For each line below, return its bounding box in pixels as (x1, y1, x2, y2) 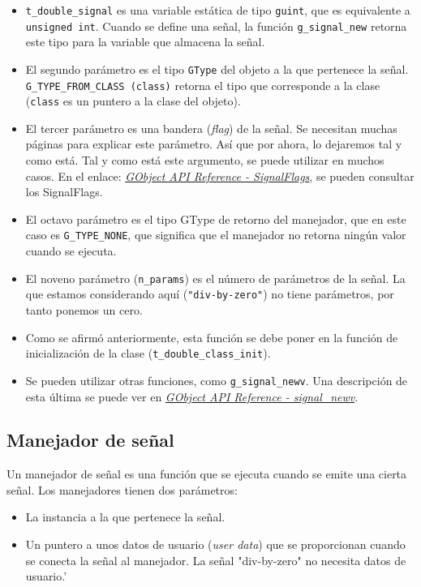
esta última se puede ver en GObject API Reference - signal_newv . (25, 388, 359, 405)
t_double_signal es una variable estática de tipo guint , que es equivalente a (25, 2, 410, 18)
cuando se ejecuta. (25, 242, 117, 259)
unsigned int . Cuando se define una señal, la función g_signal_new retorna (25, 17, 407, 34)
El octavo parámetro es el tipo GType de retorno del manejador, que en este (25, 210, 406, 227)
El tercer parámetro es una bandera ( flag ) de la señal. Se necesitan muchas (25, 119, 397, 136)
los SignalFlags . (25, 183, 103, 200)
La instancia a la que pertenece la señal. (25, 508, 226, 525)
